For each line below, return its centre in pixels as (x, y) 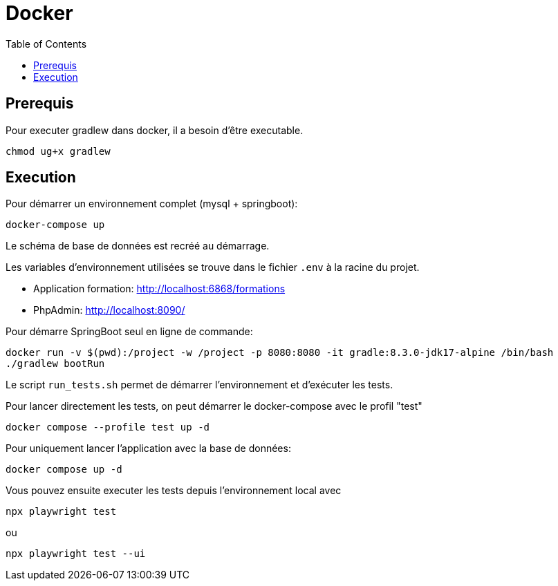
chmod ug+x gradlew (58, 151)
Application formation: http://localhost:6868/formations (159, 289)
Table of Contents (46, 44)
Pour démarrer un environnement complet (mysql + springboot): (152, 204)
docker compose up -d (64, 470)
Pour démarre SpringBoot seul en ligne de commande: (129, 332)
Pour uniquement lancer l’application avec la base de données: (148, 448)
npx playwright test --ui (76, 554)
